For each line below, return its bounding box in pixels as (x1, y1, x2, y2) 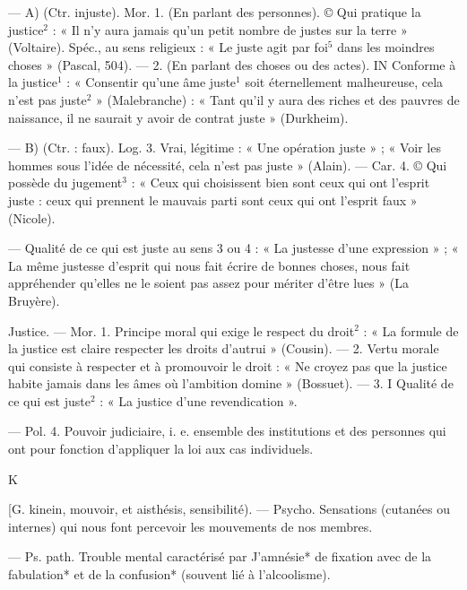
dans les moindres (337, 38, 435, 56)
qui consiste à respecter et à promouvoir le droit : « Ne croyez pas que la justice (8, 356, 447, 375)
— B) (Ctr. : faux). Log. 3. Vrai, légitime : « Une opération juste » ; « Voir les (8, 138, 441, 157)
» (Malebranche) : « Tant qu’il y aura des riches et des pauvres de (96, 90, 460, 108)
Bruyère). (8, 291, 60, 309)
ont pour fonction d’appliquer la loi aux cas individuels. (8, 439, 314, 458)
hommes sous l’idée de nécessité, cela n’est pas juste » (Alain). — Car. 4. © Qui (8, 155, 447, 174)
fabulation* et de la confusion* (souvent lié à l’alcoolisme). (8, 565, 331, 584)
